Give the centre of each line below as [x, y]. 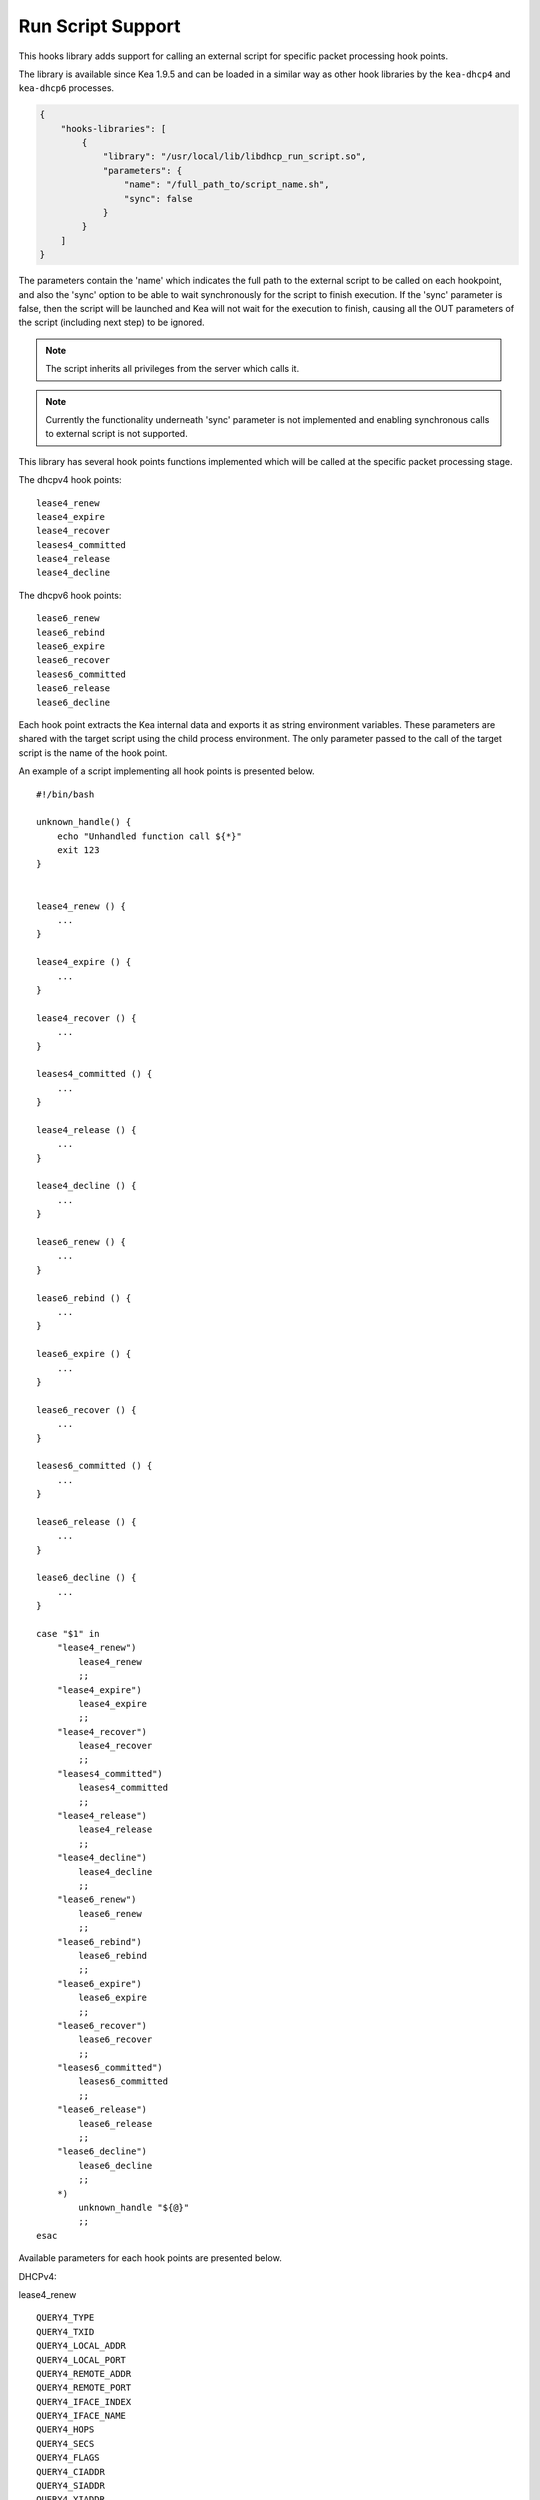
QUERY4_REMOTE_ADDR [84, 2373]
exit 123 [78, 850]
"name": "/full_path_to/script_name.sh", [226, 184]
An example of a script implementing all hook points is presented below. [166, 771]
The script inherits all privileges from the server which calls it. [172, 369]
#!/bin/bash [65, 794]
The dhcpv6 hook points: [70, 595]
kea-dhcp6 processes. [66, 88]
